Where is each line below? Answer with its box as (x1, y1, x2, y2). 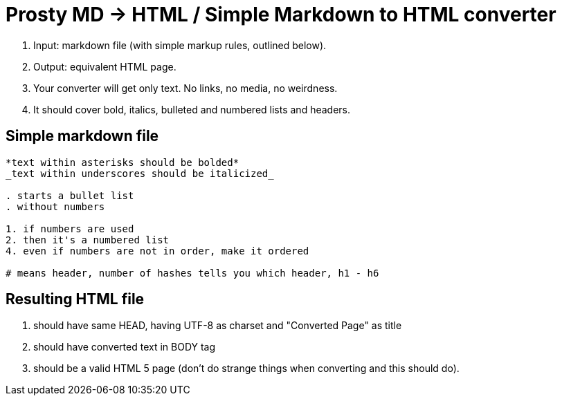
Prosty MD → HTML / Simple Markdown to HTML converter (6, 3, 556, 26)
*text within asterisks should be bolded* (6, 156, 239, 168)
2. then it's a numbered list (6, 234, 170, 245)
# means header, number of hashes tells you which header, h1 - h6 (6, 267, 379, 279)
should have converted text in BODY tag (33, 341, 216, 353)
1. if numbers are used (6, 223, 134, 234)
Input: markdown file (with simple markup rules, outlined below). (33, 39, 327, 51)
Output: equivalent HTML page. (33, 60, 176, 73)
